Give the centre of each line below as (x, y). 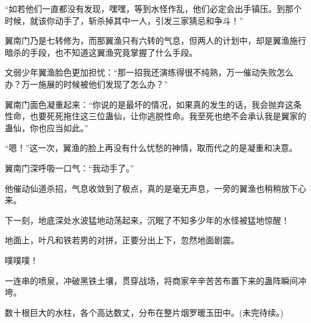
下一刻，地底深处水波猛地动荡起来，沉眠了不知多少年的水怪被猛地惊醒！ (147, 220)
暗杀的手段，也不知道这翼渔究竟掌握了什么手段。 (101, 52)
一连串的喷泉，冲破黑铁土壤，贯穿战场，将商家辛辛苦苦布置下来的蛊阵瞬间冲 (155, 280)
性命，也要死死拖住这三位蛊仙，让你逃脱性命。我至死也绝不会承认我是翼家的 (155, 116)
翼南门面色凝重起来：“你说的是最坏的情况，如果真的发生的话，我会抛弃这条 (153, 104)
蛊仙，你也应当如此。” (47, 127)
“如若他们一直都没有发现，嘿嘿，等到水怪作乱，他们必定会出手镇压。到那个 (153, 8)
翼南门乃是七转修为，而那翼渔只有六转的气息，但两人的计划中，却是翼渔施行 (155, 40)
